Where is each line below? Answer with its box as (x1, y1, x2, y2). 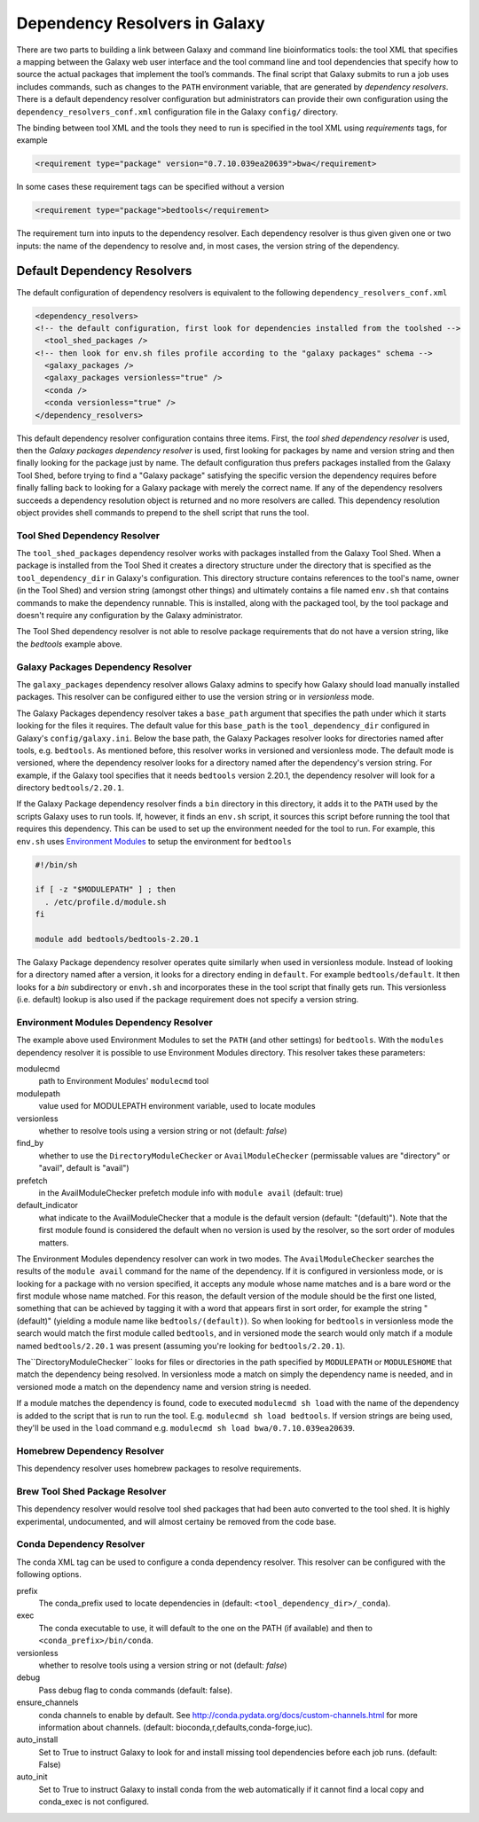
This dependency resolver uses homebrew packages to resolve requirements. (16, 1464, 302, 1474)
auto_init (16, 1771, 48, 1782)
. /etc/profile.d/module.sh (44, 897, 167, 907)
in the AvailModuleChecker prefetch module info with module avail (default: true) (38, 1187, 343, 1198)
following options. (16, 1569, 82, 1580)
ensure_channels (16, 1697, 79, 1708)
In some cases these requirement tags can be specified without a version (16, 182, 285, 192)
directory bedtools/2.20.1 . (16, 782, 124, 793)
